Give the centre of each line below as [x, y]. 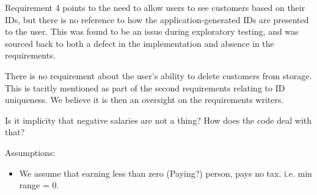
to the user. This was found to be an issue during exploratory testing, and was [152, 31]
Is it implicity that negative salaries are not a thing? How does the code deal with [158, 120]
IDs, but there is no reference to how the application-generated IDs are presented [157, 19]
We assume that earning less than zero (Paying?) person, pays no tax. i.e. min [166, 173]
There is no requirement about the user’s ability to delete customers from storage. [158, 75]
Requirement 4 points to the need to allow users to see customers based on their [155, 7]
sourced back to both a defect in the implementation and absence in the [140, 43]
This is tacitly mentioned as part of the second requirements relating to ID [145, 87]
